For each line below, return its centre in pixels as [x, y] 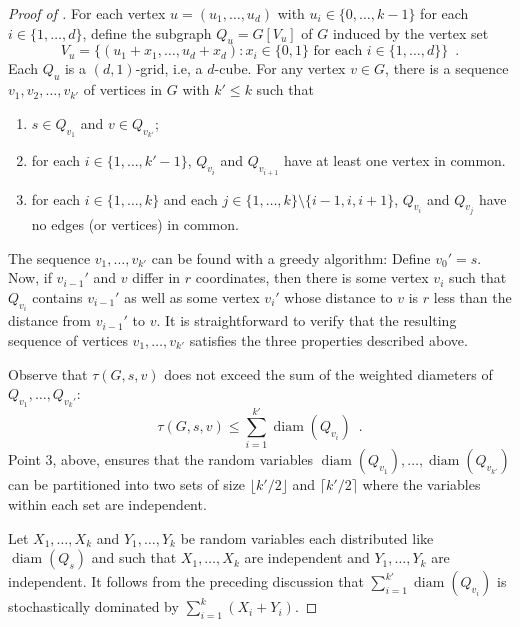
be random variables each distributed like [307, 537]
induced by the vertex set [410, 32]
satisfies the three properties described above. [328, 339]
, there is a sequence [447, 68]
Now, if [30, 277]
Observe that [48, 373]
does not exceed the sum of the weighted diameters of [328, 373]
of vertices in [123, 89]
